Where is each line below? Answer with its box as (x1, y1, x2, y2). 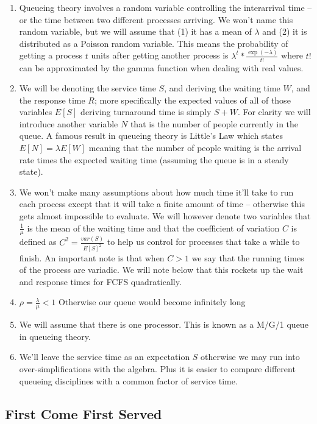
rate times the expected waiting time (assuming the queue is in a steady (19, 153, 289, 166)
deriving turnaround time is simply (80, 105, 212, 118)
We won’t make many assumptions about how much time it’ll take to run (19, 185, 294, 198)
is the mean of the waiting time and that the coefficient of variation (27, 221, 280, 234)
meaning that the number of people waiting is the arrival (88, 141, 302, 154)
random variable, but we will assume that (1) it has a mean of (19, 25, 252, 38)
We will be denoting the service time (19, 82, 156, 94)
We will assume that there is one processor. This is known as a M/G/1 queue (19, 318, 308, 331)
